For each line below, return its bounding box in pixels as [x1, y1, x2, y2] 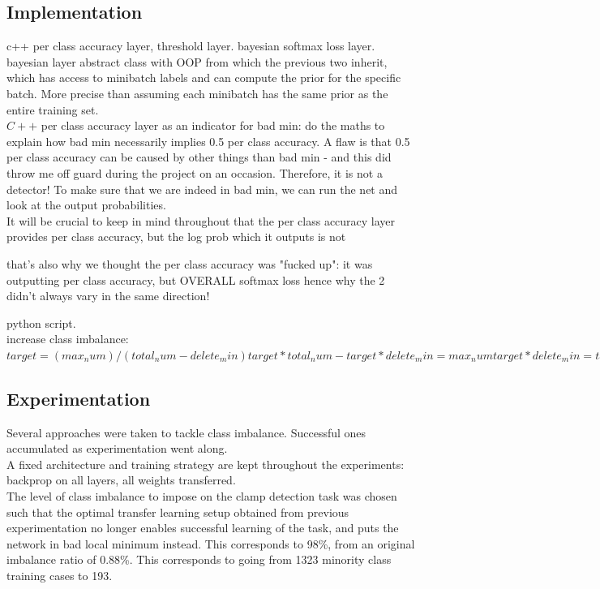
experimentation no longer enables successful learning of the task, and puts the [6, 519, 399, 536]
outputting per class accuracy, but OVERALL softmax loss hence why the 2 [6, 271, 385, 288]
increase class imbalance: [6, 330, 129, 347]
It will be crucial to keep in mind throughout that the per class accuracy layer [6, 212, 396, 229]
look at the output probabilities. [6, 196, 166, 213]
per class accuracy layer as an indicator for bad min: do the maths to [41, 117, 385, 134]
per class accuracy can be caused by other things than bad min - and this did [6, 148, 392, 166]
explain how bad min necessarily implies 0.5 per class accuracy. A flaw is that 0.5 [6, 132, 410, 149]
